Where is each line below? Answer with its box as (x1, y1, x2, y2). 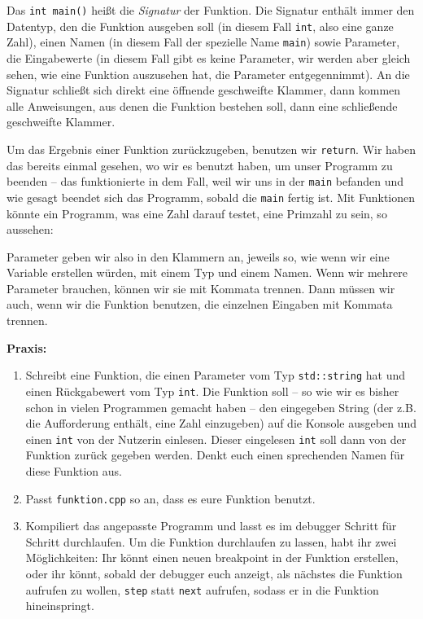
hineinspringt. (25, 597, 94, 614)
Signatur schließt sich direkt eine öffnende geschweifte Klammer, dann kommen (7, 81, 401, 99)
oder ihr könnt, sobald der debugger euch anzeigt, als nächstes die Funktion (25, 565, 403, 582)
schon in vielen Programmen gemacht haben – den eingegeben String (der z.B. (25, 398, 416, 415)
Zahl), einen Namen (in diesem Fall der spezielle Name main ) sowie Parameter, (7, 33, 400, 50)
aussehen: (7, 221, 54, 238)
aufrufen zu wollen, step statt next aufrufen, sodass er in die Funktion (25, 581, 379, 598)
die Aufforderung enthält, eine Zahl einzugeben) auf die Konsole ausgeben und (25, 415, 416, 432)
